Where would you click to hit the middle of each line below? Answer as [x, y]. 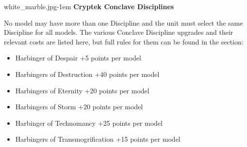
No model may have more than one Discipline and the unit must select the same [123, 22]
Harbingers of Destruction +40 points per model [87, 74]
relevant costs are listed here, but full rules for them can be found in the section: [124, 41]
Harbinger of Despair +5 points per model [78, 58]
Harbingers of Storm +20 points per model [79, 107]
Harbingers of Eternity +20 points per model [82, 90]
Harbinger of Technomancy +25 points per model [89, 123]
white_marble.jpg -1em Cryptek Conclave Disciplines [89, 6]
